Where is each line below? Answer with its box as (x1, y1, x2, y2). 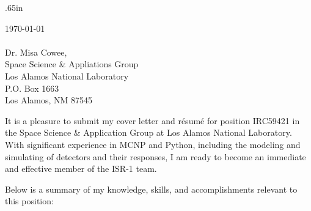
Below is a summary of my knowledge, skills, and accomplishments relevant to (5, 182, 298, 195)
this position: (5, 194, 54, 207)
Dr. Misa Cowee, (5, 45, 67, 58)
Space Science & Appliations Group (5, 57, 139, 70)
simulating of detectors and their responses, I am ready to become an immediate (5, 150, 306, 163)
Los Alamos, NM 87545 (5, 94, 93, 106)
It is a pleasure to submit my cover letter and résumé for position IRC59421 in (5, 114, 300, 127)
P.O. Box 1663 (5, 81, 59, 94)
